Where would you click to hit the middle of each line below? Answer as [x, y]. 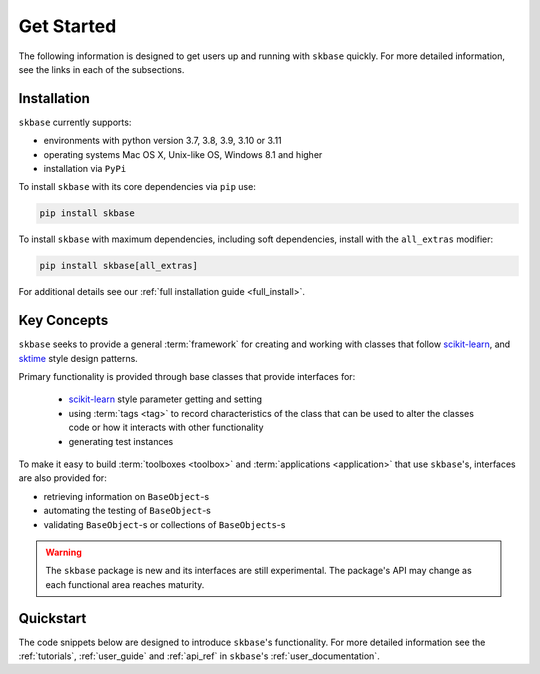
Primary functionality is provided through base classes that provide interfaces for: [187, 377]
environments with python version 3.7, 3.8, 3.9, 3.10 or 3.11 [162, 141]
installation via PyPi [85, 169]
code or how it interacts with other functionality [166, 427]
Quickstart [52, 618]
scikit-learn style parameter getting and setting [165, 399]
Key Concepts [63, 320]
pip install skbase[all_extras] [119, 266]
